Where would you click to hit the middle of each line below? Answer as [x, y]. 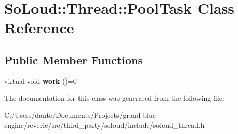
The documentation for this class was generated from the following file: [114, 98]
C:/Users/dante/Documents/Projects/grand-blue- [81, 115]
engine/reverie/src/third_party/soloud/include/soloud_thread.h [104, 125]
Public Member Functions [73, 59]
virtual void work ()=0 [41, 81]
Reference [39, 28]
